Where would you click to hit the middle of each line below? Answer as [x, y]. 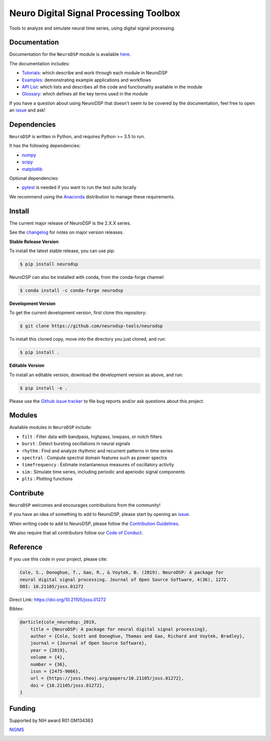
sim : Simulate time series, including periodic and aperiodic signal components [103, 472]
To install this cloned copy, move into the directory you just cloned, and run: [88, 339]
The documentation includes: [39, 63]
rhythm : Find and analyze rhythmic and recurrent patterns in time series [97, 451]
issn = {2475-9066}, [56, 671]
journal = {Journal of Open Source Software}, [89, 643]
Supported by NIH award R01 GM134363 [51, 720]
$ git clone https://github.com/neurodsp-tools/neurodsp [91, 326]
